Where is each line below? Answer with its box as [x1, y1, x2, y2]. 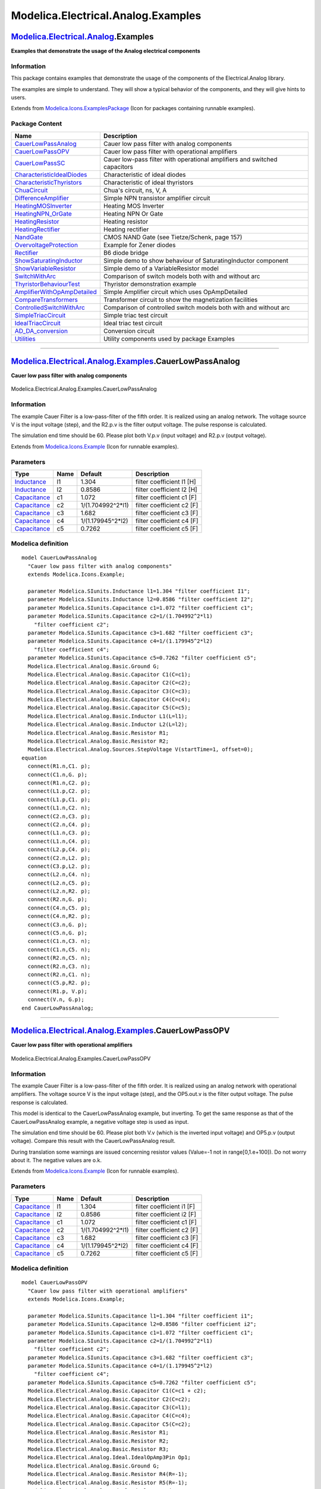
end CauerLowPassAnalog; [21, 1004, 94, 1011]
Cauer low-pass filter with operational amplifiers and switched [103, 155, 278, 163]
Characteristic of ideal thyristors [103, 178, 194, 186]
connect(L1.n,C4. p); [27, 837, 91, 845]
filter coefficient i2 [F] [135, 1210, 196, 1218]
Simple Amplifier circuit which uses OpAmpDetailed [103, 288, 248, 296]
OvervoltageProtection [14, 241, 78, 249]
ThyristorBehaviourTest [14, 280, 80, 288]
